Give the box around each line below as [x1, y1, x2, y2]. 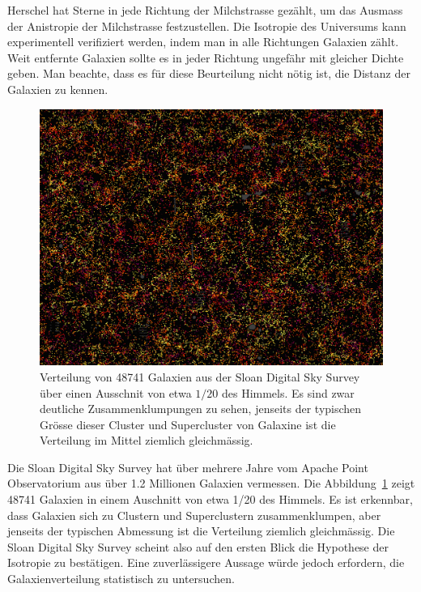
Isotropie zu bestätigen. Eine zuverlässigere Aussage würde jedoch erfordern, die [7, 554, 405, 571]
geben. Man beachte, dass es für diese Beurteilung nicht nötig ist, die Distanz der [7, 65, 410, 82]
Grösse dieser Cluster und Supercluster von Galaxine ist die [40, 415, 336, 432]
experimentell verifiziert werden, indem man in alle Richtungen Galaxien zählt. [7, 33, 399, 50]
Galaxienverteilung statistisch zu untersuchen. [7, 570, 235, 587]
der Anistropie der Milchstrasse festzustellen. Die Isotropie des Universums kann [7, 17, 406, 34]
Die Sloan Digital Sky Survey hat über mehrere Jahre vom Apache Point [7, 458, 368, 475]
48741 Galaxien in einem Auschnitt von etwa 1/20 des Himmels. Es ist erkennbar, [7, 491, 413, 508]
